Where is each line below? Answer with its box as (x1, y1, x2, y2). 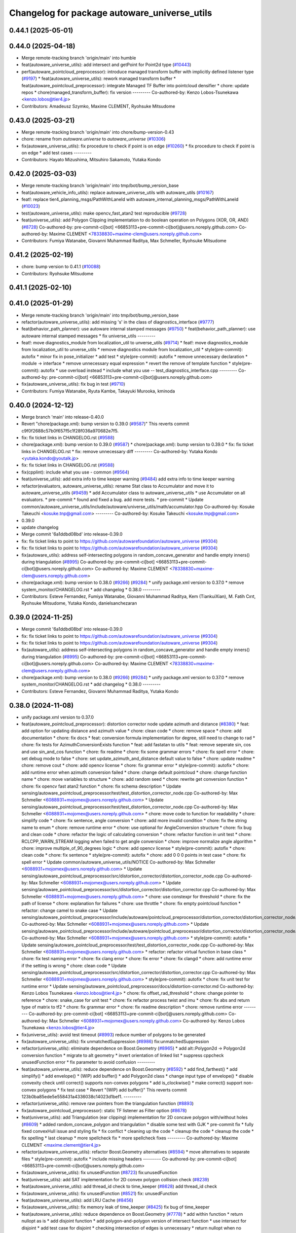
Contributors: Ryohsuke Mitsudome (21, 270, 94, 276)
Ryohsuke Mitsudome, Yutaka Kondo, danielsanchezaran (21, 600, 138, 606)
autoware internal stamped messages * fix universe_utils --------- (21, 333, 155, 339)
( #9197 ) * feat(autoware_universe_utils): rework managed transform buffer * (21, 75, 176, 81)
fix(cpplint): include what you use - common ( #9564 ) (21, 469, 129, 475)
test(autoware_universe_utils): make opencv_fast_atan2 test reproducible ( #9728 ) (21, 210, 187, 216)
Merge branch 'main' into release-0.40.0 (21, 414, 104, 420)
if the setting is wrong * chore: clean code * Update (21, 962, 127, 969)
